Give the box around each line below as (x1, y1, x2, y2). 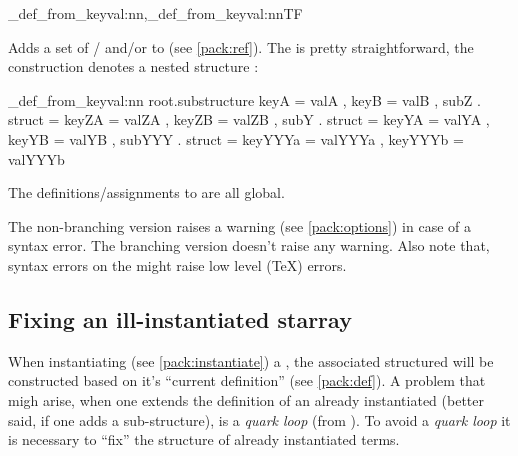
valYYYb (8, 148, 65, 169)
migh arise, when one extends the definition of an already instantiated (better (8, 389, 484, 410)
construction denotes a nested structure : (8, 56, 259, 77)
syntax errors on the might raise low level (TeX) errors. (8, 254, 347, 275)
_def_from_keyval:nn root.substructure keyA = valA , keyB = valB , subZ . (8, 89, 481, 110)
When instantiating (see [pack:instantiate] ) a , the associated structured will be (8, 350, 494, 371)
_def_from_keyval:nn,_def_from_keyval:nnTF (8, 3, 303, 23)
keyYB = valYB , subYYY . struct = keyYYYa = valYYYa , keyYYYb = (8, 128, 464, 149)
